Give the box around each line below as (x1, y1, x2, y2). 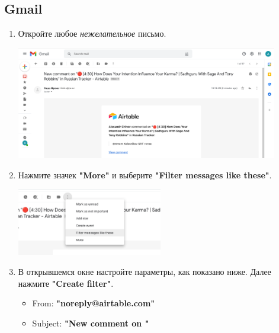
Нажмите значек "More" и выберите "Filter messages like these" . (18, 168, 272, 181)
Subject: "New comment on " (32, 316, 149, 329)
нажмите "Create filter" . (18, 277, 114, 289)
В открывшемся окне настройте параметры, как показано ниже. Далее (18, 265, 271, 278)
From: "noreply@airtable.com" (32, 297, 155, 309)
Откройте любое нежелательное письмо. (18, 27, 166, 40)
